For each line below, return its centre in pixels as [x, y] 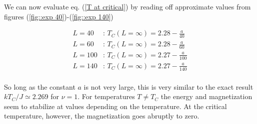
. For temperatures [106, 96]
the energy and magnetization [206, 96]
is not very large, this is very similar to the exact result [168, 86]
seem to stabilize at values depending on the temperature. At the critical [115, 106]
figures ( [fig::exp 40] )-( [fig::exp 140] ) [59, 16]
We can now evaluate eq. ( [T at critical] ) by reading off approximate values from [127, 6]
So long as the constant [40, 86]
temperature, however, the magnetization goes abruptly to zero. [102, 116]
